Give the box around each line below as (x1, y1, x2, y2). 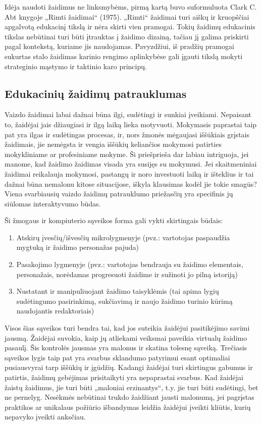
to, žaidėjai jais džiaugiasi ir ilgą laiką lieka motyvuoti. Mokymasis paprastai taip (5, 119, 257, 129)
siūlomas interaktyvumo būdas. (5, 198, 101, 208)
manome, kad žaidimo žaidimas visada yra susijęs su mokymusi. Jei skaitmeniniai (5, 158, 257, 169)
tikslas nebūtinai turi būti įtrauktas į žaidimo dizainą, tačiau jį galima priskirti (5, 31, 249, 41)
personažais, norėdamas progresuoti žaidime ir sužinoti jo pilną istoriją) (16, 269, 238, 279)
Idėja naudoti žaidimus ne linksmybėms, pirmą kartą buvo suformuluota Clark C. (5, 2, 257, 12)
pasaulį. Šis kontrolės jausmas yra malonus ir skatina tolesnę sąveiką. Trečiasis (5, 342, 247, 353)
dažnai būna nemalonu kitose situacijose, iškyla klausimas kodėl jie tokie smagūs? (5, 178, 257, 189)
